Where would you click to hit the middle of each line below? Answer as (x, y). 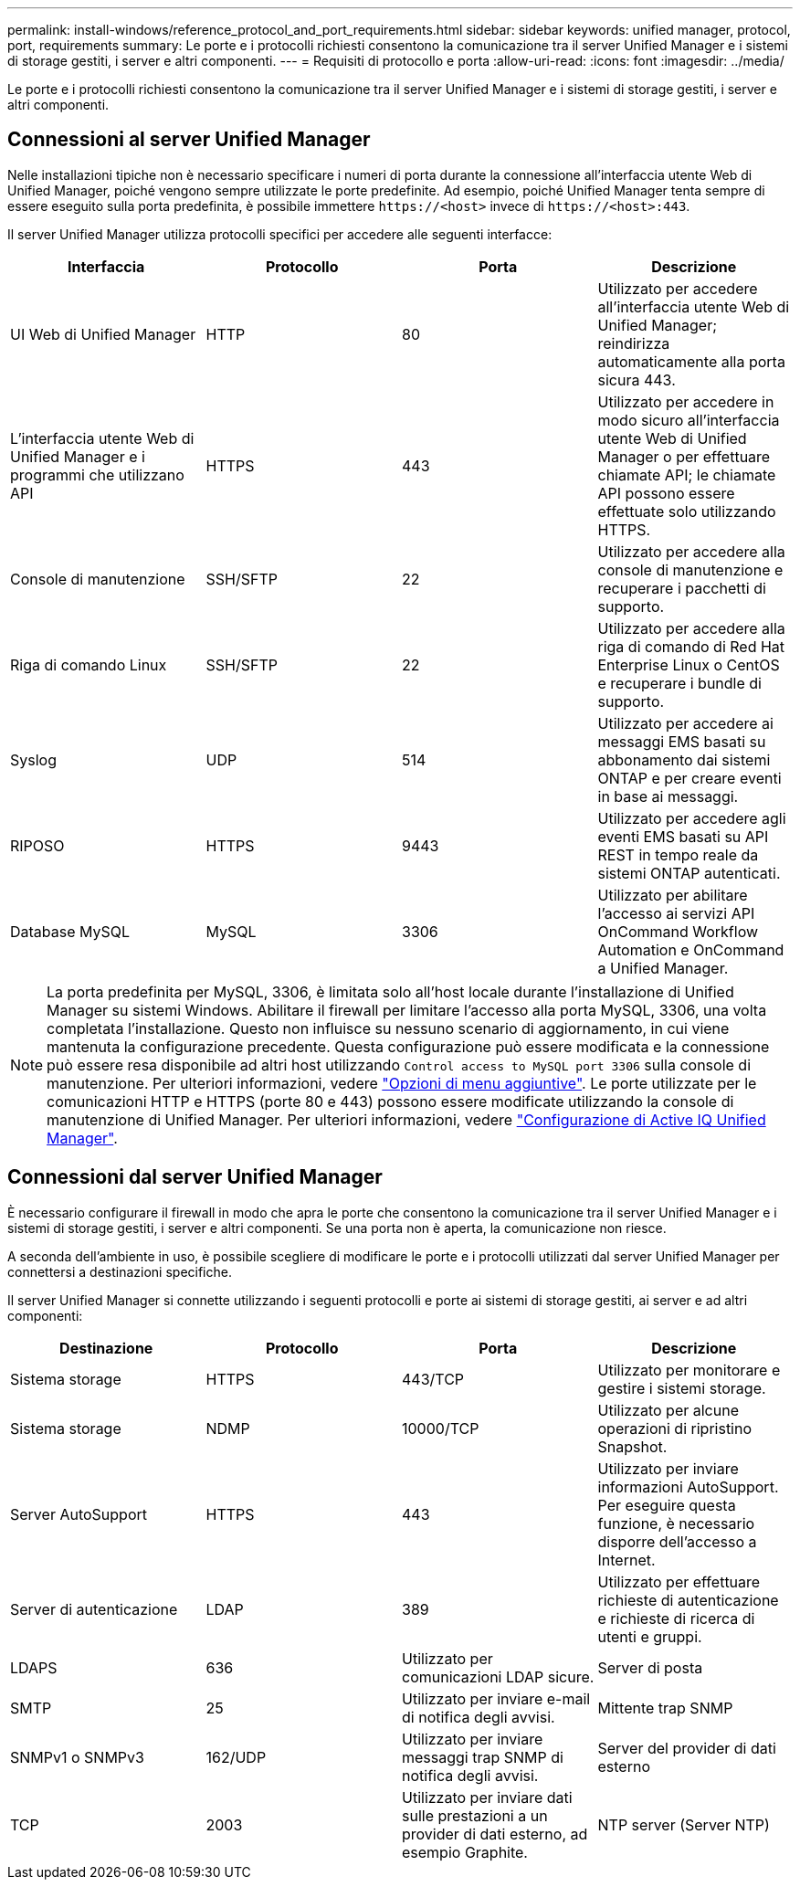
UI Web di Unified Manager (103, 334)
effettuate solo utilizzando (687, 511)
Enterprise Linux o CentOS (689, 664)
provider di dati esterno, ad (495, 1834)
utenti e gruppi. (650, 1636)
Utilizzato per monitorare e (689, 1370)
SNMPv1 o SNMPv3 (77, 1757)
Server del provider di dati (687, 1748)
